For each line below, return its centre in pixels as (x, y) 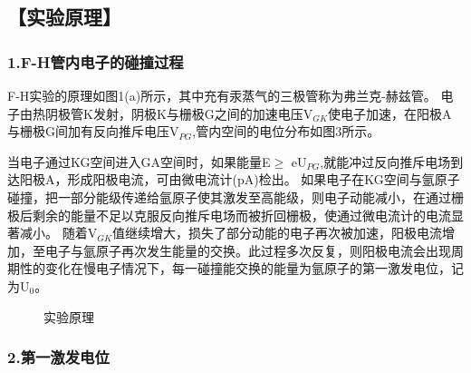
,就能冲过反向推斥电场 (385, 161)
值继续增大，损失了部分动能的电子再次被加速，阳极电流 (277, 233)
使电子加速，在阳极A (390, 113)
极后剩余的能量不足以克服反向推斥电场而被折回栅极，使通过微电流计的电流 (229, 215)
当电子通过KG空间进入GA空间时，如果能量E (139, 161)
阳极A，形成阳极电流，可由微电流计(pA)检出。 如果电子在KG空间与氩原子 (240, 179)
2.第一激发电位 (58, 357)
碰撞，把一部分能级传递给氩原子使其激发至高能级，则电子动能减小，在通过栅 (235, 196)
